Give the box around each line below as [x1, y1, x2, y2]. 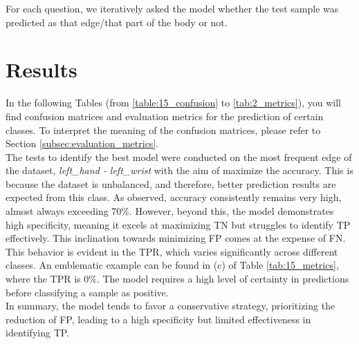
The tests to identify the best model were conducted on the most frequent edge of [6, 149, 352, 164]
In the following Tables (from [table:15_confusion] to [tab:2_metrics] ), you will [6, 95, 341, 110]
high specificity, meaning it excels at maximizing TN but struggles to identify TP [6, 217, 351, 231]
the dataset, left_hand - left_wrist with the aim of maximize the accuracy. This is [6, 163, 353, 178]
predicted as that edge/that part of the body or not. [6, 15, 228, 29]
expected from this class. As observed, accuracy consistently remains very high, [6, 190, 342, 204]
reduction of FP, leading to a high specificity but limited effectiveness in [6, 312, 311, 326]
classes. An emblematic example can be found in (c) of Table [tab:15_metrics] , [6, 258, 339, 272]
